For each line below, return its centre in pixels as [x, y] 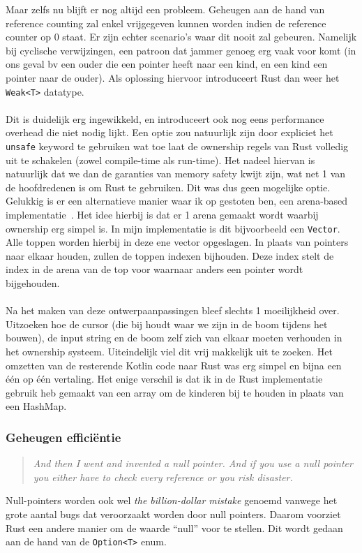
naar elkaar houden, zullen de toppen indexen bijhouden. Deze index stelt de [170, 255]
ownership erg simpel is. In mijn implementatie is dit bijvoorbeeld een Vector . [173, 228]
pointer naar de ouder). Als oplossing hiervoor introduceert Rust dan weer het [173, 77]
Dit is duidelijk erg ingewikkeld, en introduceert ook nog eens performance [165, 118]
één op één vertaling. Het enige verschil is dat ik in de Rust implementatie [164, 379]
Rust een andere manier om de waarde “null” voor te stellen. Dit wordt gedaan [174, 528]
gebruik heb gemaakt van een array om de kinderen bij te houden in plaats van [175, 392]
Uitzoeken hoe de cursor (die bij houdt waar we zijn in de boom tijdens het [167, 324]
